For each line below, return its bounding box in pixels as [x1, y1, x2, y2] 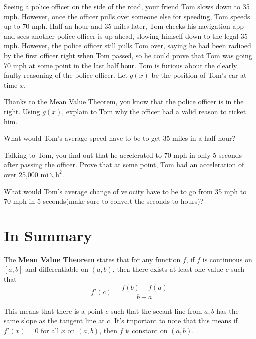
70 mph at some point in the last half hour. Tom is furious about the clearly [4, 60, 237, 70]
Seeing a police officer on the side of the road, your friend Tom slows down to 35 [4, 1, 250, 11]
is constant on [125, 325, 168, 335]
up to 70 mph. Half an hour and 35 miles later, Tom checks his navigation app [4, 21, 244, 31]
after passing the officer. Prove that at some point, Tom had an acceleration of [4, 159, 244, 170]
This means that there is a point [4, 305, 103, 316]
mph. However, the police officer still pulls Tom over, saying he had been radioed [4, 40, 251, 51]
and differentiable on [25, 264, 89, 274]
